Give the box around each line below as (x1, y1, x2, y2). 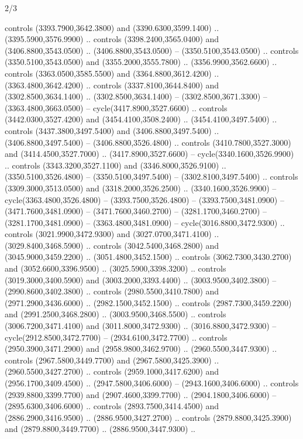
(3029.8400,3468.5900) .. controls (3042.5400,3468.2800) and (5, 239, 219, 251)
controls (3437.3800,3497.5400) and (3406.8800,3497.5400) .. (5, 124, 219, 136)
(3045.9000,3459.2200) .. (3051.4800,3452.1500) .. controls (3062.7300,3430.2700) (5, 251, 292, 263)
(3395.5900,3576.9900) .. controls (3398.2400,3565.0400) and (5, 33, 219, 45)
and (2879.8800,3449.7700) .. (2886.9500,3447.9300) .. (5, 423, 195, 435)
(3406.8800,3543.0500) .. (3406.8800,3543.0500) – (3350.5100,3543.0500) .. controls (5, 44, 299, 56)
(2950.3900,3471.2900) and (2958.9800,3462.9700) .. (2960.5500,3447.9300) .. (5, 342, 277, 355)
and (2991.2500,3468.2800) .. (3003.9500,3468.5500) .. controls (5, 308, 226, 320)
